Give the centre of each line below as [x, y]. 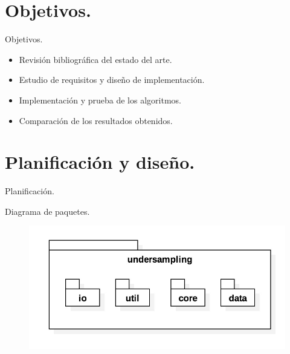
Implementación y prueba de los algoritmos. [100, 100]
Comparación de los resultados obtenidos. [96, 120]
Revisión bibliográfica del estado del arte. [95, 59]
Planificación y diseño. [100, 162]
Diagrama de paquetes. [47, 211]
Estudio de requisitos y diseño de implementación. [112, 80]
